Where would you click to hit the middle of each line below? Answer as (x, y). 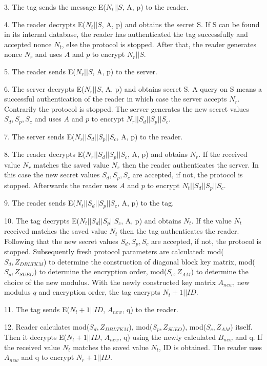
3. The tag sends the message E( (55, 7)
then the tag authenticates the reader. (180, 231)
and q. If (249, 337)
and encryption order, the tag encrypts (99, 292)
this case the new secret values (52, 175)
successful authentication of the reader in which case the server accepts (116, 99)
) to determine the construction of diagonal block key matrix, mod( (149, 261)
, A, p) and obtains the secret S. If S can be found (181, 24)
